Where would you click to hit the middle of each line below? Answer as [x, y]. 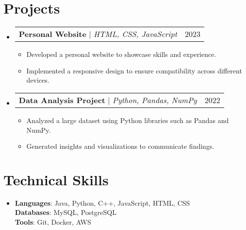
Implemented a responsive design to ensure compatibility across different [134, 70]
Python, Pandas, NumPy [155, 100]
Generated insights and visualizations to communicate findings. [120, 146]
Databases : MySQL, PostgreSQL [66, 212]
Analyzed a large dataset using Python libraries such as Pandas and [128, 120]
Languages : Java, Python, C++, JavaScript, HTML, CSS [102, 203]
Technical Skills [56, 179]
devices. [38, 80]
